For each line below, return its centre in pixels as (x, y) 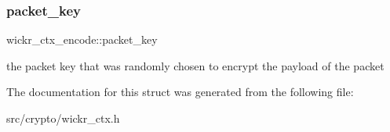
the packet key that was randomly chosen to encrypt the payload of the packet (195, 65)
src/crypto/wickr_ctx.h (63, 118)
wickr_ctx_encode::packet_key (82, 39)
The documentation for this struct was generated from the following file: (180, 92)
